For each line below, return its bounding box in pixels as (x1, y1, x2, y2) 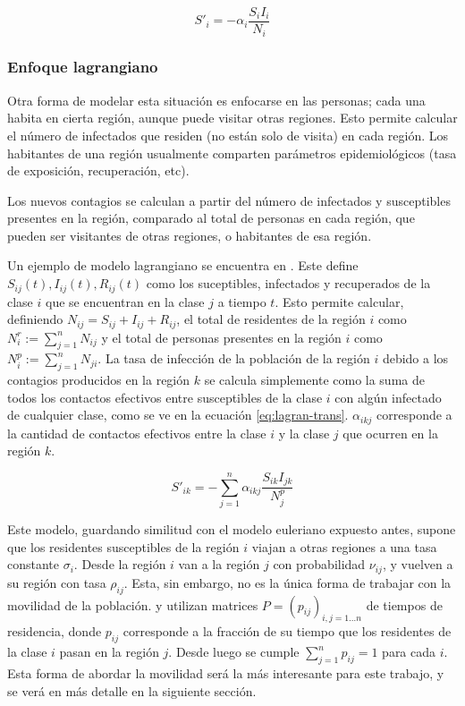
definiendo (7, 310, 63, 328)
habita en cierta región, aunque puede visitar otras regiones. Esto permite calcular (7, 108, 458, 127)
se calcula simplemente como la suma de (204, 370, 425, 389)
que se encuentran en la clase (46, 292, 205, 310)
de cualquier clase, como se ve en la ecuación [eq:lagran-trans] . (7, 405, 349, 424)
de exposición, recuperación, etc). (7, 161, 190, 180)
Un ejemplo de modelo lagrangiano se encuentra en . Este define (7, 256, 359, 275)
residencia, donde (7, 622, 102, 641)
